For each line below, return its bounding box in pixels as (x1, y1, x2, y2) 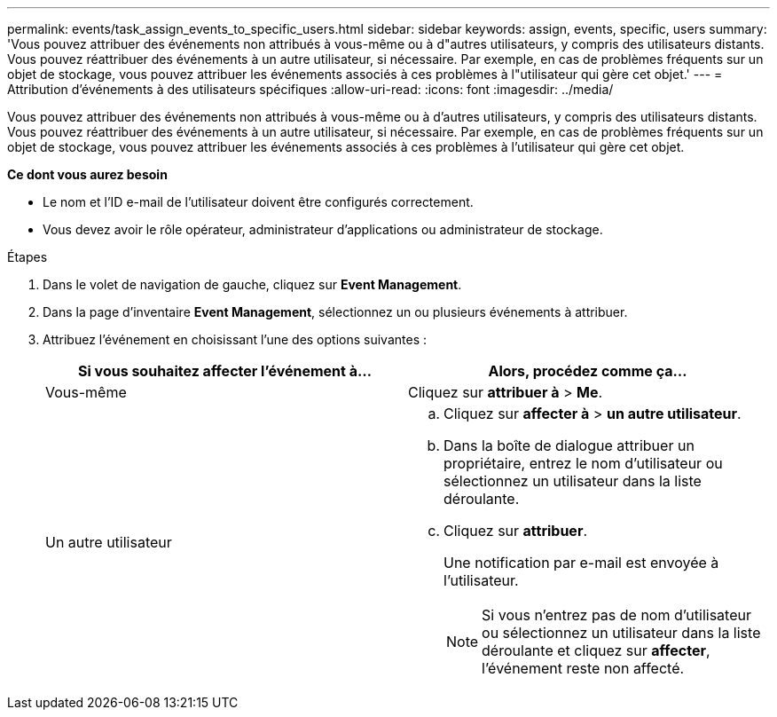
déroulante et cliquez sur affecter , (482, 642, 710, 659)
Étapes (7, 249, 48, 264)
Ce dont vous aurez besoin (7, 167, 168, 182)
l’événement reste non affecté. (482, 659, 685, 677)
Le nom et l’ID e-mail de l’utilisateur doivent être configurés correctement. (43, 194, 474, 209)
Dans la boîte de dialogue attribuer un (443, 437, 695, 454)
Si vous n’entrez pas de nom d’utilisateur (482, 606, 751, 624)
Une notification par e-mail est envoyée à (443, 554, 719, 571)
